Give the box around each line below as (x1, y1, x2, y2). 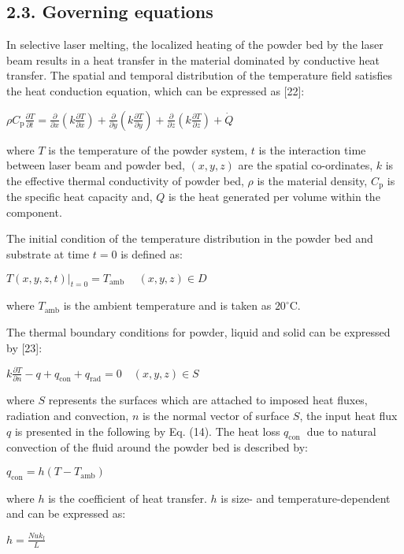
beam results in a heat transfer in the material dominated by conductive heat (6, 51, 380, 68)
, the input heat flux (299, 407, 398, 424)
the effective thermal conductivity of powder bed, (6, 172, 244, 188)
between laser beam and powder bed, (6, 157, 185, 173)
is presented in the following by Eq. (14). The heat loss (14, 422, 280, 439)
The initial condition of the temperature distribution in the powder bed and (6, 230, 373, 247)
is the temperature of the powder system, (48, 141, 248, 158)
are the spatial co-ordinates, (238, 157, 373, 173)
